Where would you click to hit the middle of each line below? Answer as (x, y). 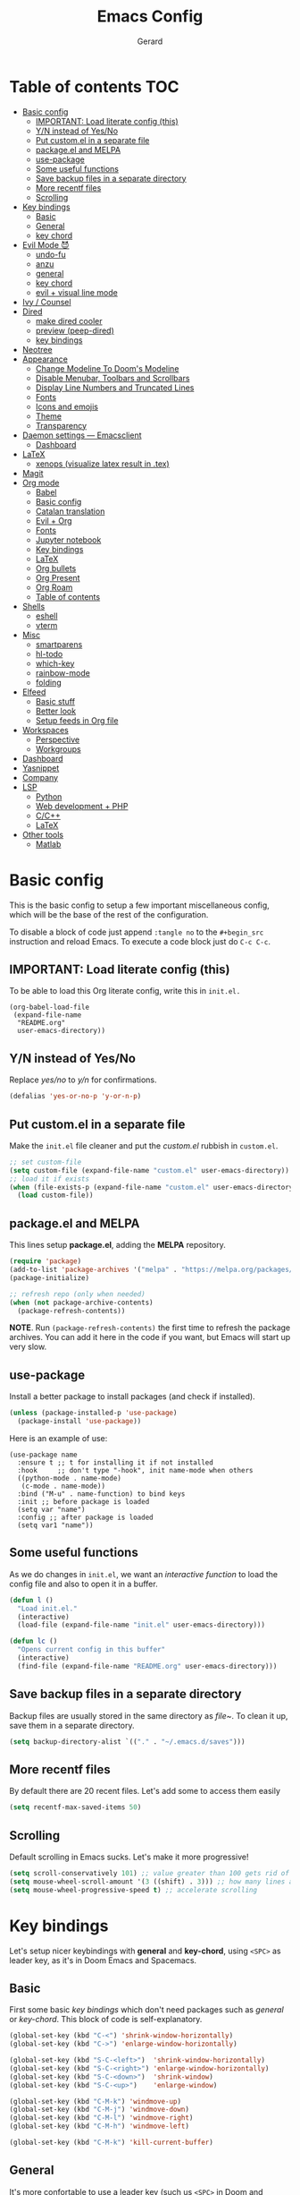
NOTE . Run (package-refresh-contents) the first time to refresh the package (150, 1328)
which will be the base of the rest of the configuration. (109, 914)
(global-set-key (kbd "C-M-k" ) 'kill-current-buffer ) (112, 2143)
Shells (33, 606)
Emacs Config (150, 17)
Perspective (58, 739)
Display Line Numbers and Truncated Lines (115, 388)
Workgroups (58, 748)
